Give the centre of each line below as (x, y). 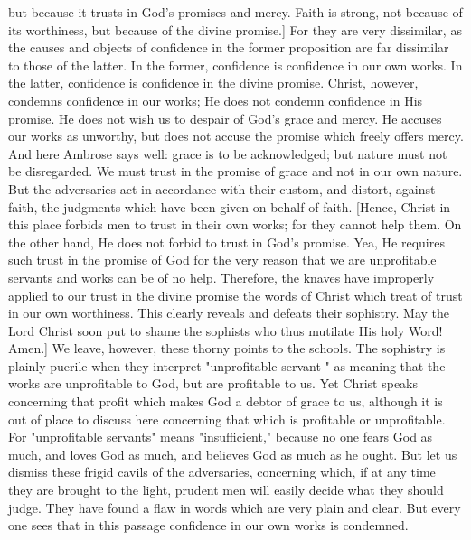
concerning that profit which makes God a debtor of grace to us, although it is (226, 401)
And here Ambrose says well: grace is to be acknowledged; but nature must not (228, 153)
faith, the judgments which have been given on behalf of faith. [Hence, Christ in (230, 206)
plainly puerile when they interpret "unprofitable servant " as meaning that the (227, 365)
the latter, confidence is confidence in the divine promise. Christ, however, (213, 83)
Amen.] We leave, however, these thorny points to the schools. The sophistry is (227, 348)
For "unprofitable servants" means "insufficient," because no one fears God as (221, 437)
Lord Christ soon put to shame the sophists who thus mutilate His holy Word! (226, 330)
